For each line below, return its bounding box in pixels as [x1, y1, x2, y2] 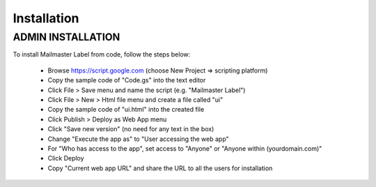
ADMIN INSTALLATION [13, 31, 120, 43]
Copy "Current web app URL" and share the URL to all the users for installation [47, 164, 273, 172]
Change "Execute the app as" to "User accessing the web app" [47, 135, 229, 143]
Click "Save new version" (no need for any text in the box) [47, 125, 214, 133]
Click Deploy [47, 154, 84, 163]
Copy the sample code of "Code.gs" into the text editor [47, 76, 206, 84]
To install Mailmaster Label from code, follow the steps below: [13, 50, 191, 59]
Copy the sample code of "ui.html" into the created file [47, 105, 205, 114]
